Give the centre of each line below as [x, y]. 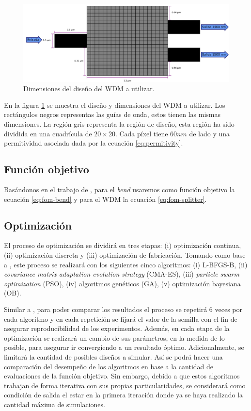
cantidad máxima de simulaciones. [55, 404]
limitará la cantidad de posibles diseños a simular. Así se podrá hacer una [113, 356]
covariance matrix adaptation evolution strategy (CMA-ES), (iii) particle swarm [122, 274]
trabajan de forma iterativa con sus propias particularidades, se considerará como [125, 385]
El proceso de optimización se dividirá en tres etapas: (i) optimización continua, [123, 245]
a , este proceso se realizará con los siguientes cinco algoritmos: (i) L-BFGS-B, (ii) [126, 264]
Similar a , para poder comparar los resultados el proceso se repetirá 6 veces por [123, 309]
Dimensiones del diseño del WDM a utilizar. [89, 89]
